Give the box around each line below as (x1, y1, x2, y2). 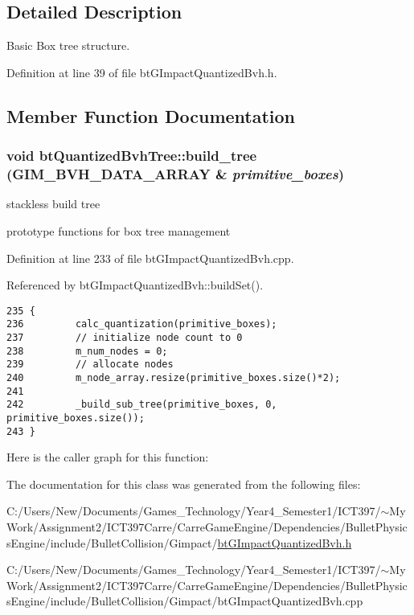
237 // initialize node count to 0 (6, 332, 243, 343)
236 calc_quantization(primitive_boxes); (6, 318, 277, 330)
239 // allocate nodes (6, 359, 174, 371)
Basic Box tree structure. (6, 37, 130, 54)
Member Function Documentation (6, 103, 296, 128)
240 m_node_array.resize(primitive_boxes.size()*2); (6, 371, 341, 383)
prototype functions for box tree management (6, 222, 231, 239)
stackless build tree (6, 195, 100, 212)
